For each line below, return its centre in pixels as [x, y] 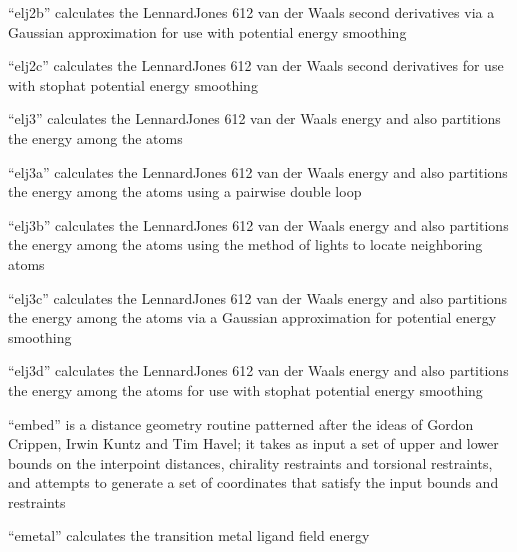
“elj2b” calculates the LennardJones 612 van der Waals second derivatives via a [251, 12]
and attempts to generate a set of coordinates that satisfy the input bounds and [253, 482]
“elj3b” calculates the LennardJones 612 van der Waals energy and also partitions [258, 224]
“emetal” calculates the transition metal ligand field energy [189, 535]
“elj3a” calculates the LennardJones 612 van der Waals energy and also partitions [258, 171]
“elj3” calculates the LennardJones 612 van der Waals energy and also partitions [254, 118]
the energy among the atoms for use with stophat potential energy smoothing [245, 389]
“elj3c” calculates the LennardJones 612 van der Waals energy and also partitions [258, 297]
